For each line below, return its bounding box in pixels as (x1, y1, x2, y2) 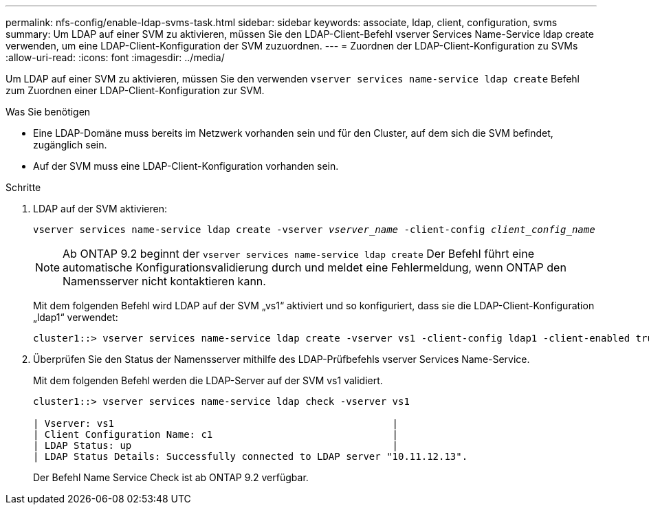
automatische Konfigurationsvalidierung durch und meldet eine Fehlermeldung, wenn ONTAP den (63, 260, 566, 274)
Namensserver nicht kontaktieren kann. (63, 274, 266, 288)
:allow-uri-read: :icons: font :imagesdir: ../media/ (5, 52, 225, 63)
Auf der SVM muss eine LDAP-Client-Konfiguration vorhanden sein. (33, 160, 339, 172)
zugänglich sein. (33, 139, 107, 151)
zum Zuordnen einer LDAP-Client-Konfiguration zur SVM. (5, 85, 265, 96)
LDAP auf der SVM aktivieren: (33, 203, 167, 214)
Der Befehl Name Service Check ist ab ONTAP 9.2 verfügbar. (33, 472, 309, 483)
